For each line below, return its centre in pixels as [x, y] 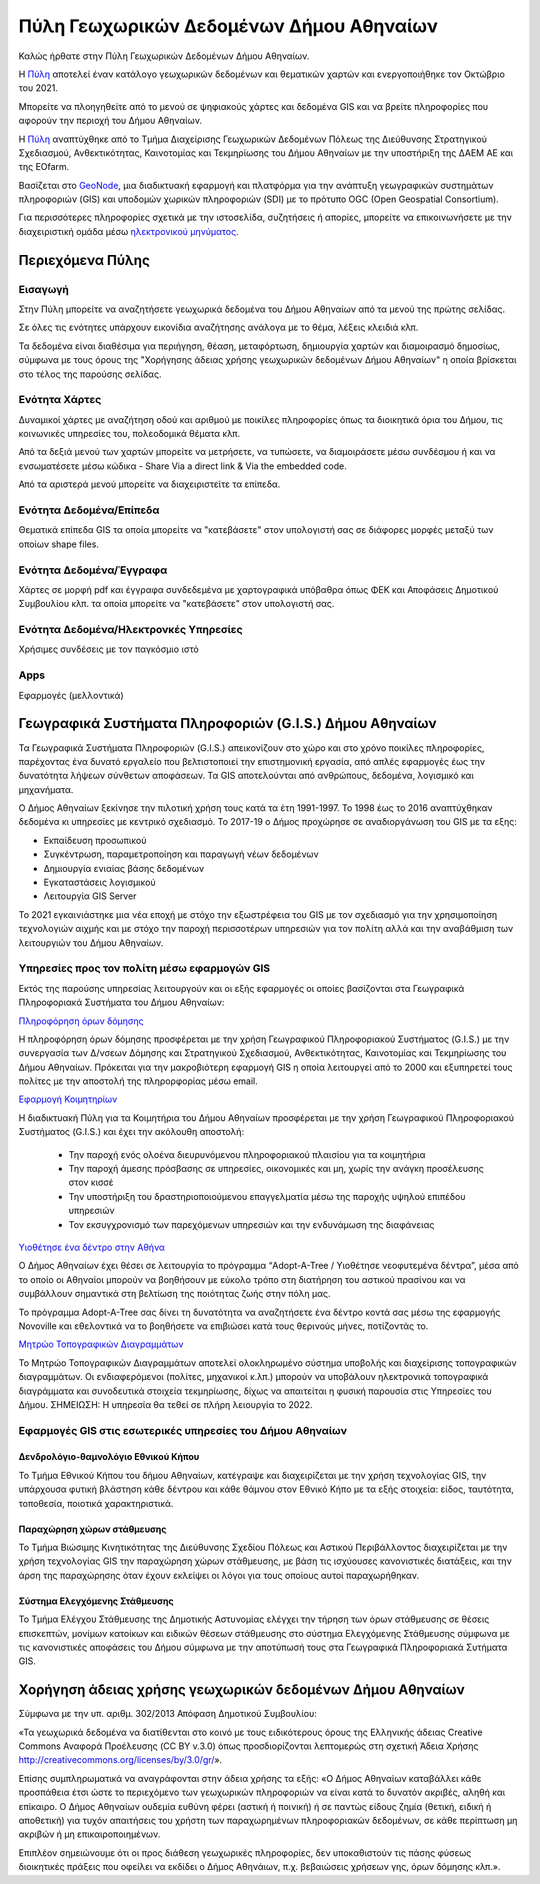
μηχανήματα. [46, 789]
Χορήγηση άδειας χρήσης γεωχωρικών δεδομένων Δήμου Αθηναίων [241, 1690]
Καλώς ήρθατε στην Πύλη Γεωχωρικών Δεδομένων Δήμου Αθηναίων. [164, 56]
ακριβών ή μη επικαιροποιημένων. [89, 1834]
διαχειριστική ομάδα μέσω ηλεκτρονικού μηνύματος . [128, 231]
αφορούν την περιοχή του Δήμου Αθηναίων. [110, 121]
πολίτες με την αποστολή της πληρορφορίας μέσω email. [138, 1081]
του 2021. [38, 88]
